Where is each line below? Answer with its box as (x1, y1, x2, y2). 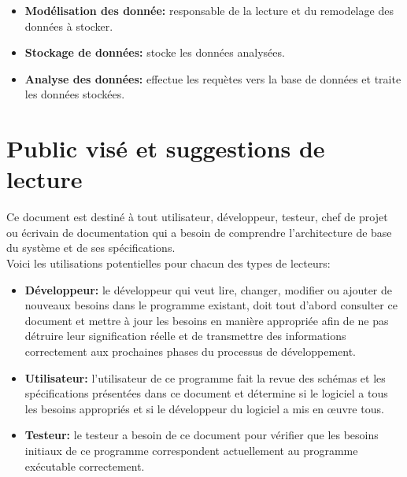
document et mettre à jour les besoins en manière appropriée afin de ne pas (24, 312, 389, 328)
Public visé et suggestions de (6, 132, 325, 165)
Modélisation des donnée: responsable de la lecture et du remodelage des (24, 2, 394, 18)
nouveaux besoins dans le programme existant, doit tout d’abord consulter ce (24, 297, 398, 313)
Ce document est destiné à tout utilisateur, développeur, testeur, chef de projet (6, 209, 388, 225)
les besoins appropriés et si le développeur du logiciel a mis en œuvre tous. (24, 400, 384, 416)
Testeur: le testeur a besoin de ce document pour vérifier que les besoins (24, 427, 379, 443)
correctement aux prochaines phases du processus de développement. (24, 343, 356, 360)
